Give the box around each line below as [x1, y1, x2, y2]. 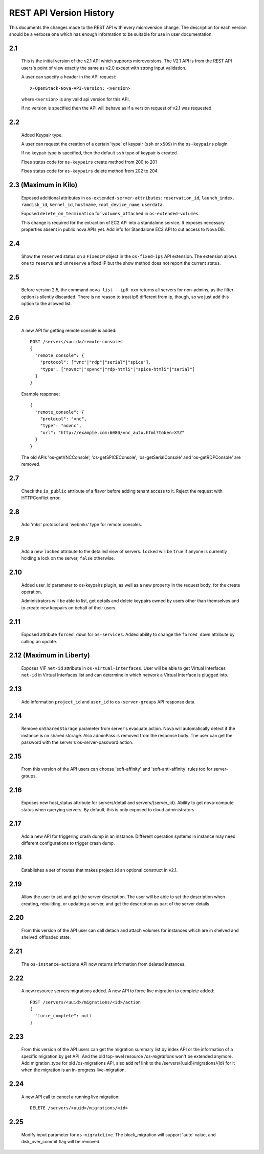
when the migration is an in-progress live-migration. [21, 1067, 126, 1073]
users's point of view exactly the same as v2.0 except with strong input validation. [21, 65, 187, 71]
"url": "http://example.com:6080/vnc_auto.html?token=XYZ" [40, 429, 185, 435]
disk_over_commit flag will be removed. [21, 1138, 101, 1144]
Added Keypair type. [21, 132, 63, 138]
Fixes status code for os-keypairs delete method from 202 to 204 [21, 168, 158, 174]
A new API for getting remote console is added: [21, 327, 117, 333]
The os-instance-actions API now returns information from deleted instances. [21, 961, 186, 967]
